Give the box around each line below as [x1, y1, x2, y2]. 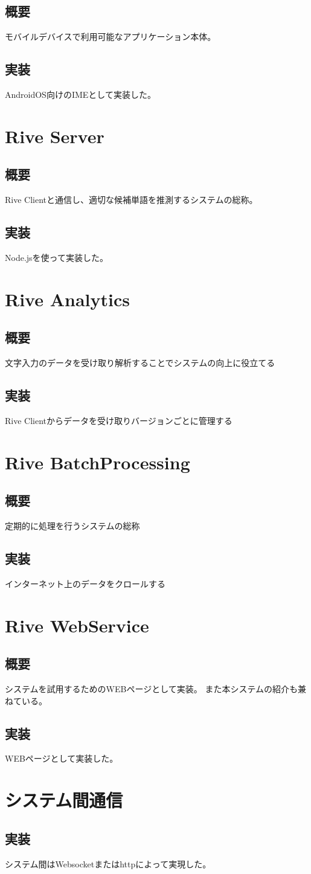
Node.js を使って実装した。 [5, 251, 108, 263]
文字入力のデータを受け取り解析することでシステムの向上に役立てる [5, 356, 275, 369]
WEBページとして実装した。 [5, 752, 118, 765]
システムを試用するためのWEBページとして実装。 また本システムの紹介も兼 [5, 683, 306, 695]
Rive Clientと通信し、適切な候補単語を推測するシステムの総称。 [5, 193, 258, 206]
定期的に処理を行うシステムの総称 [5, 519, 140, 532]
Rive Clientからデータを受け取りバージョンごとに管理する [5, 414, 232, 426]
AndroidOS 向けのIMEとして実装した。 [5, 88, 156, 100]
